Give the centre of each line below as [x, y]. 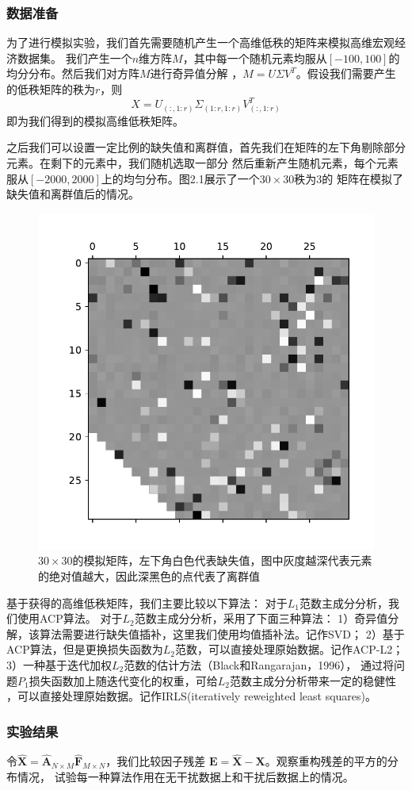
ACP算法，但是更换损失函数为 [85, 649]
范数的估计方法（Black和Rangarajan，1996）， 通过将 [259, 664]
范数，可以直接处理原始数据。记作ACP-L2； [289, 649]
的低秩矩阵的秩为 [51, 89]
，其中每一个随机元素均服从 [255, 58]
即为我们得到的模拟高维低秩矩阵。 [95, 120]
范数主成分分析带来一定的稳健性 [313, 680]
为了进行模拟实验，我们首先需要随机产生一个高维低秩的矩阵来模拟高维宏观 [200, 42]
